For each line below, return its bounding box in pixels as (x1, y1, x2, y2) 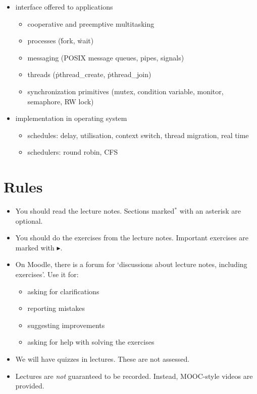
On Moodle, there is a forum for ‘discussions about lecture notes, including (15, 259, 247, 270)
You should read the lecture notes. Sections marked (15, 206, 175, 216)
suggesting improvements (27, 319, 105, 330)
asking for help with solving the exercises (27, 337, 155, 347)
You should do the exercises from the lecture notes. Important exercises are (15, 232, 248, 243)
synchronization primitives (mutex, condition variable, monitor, (27, 86, 224, 96)
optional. (15, 215, 43, 226)
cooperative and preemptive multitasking (27, 18, 155, 29)
